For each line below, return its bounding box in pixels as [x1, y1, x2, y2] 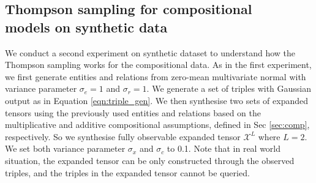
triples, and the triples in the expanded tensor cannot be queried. [5, 166, 250, 179]
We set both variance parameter [5, 142, 126, 155]
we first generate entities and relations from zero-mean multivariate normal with [5, 70, 306, 83]
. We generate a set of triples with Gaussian [146, 82, 312, 95]
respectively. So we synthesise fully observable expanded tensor [5, 130, 241, 143]
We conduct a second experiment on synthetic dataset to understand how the [5, 46, 296, 59]
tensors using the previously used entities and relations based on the [5, 106, 261, 119]
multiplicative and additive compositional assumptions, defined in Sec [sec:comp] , [5, 118, 310, 131]
